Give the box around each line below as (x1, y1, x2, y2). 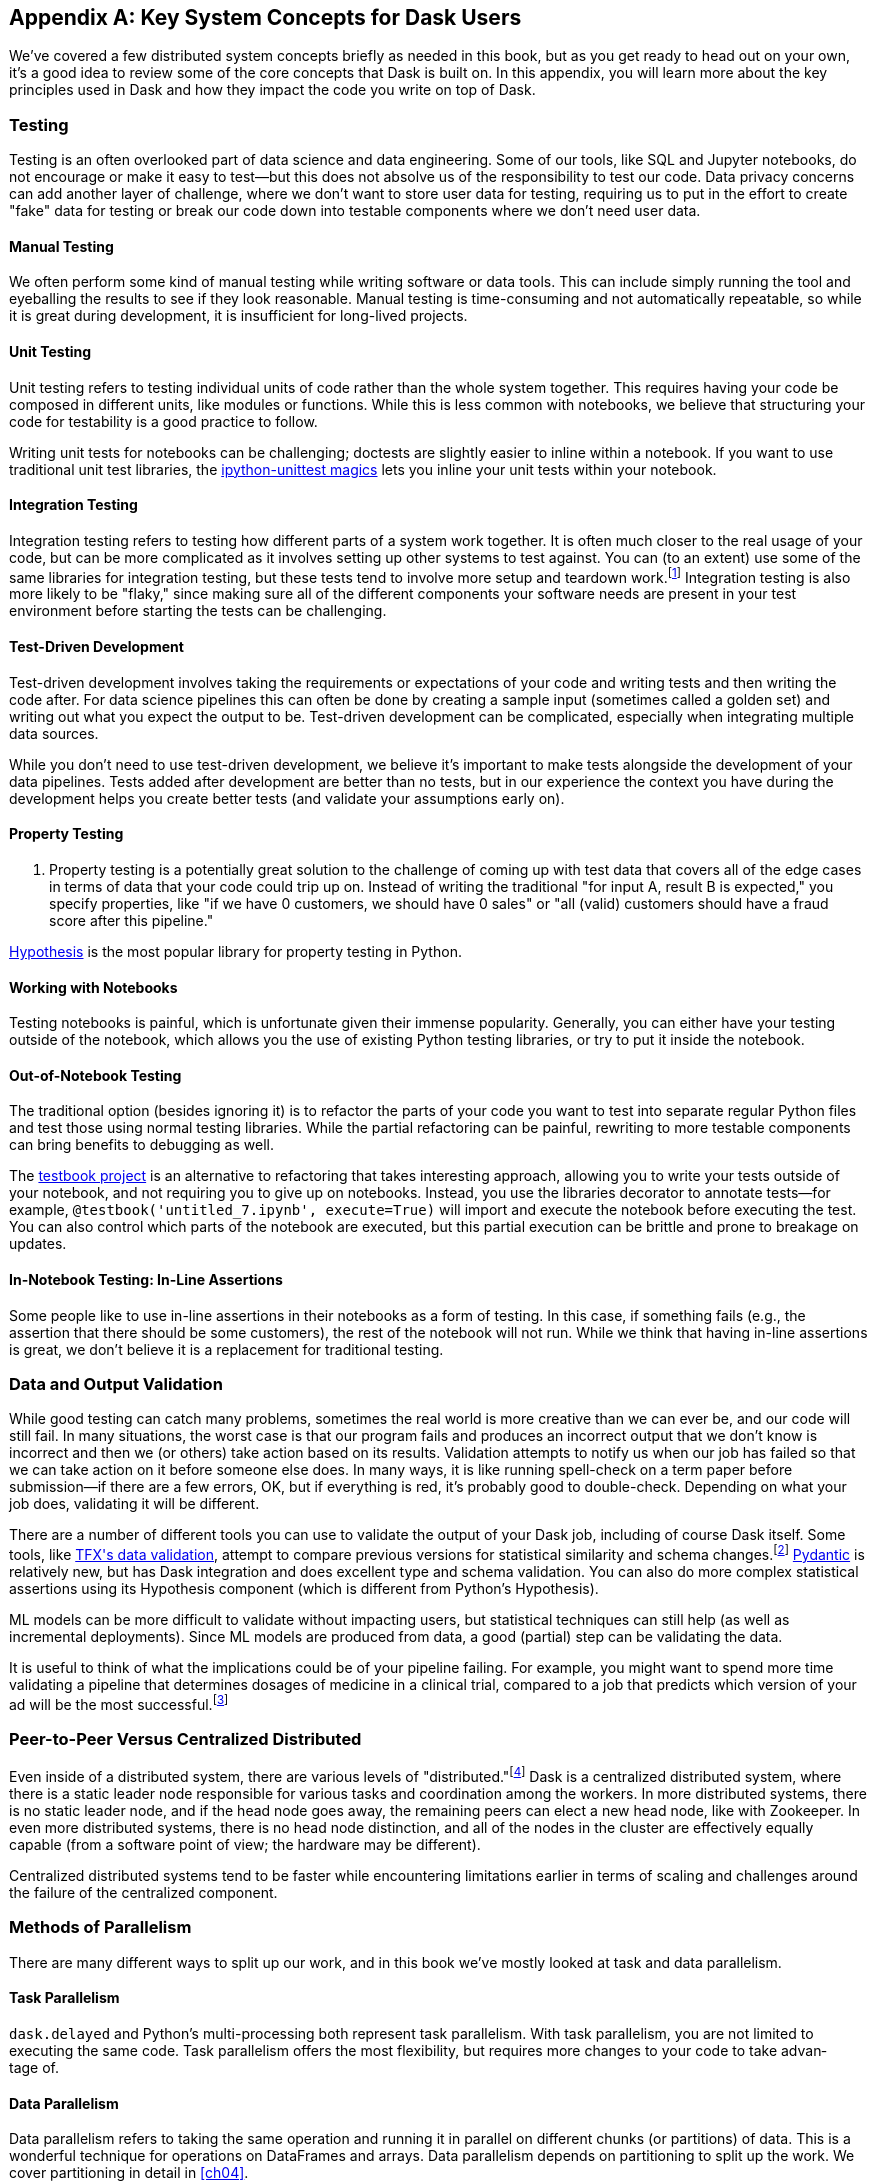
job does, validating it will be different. (9, 1495, 260, 1513)
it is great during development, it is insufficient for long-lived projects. (9, 307, 468, 325)
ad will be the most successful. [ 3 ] (9, 1692, 229, 1713)
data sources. (9, 724, 99, 742)
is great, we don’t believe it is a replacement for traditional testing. (9, 1340, 444, 1358)
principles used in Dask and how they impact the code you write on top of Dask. (9, 81, 536, 99)
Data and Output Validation (9, 1373, 223, 1394)
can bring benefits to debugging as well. (9, 1136, 274, 1154)
